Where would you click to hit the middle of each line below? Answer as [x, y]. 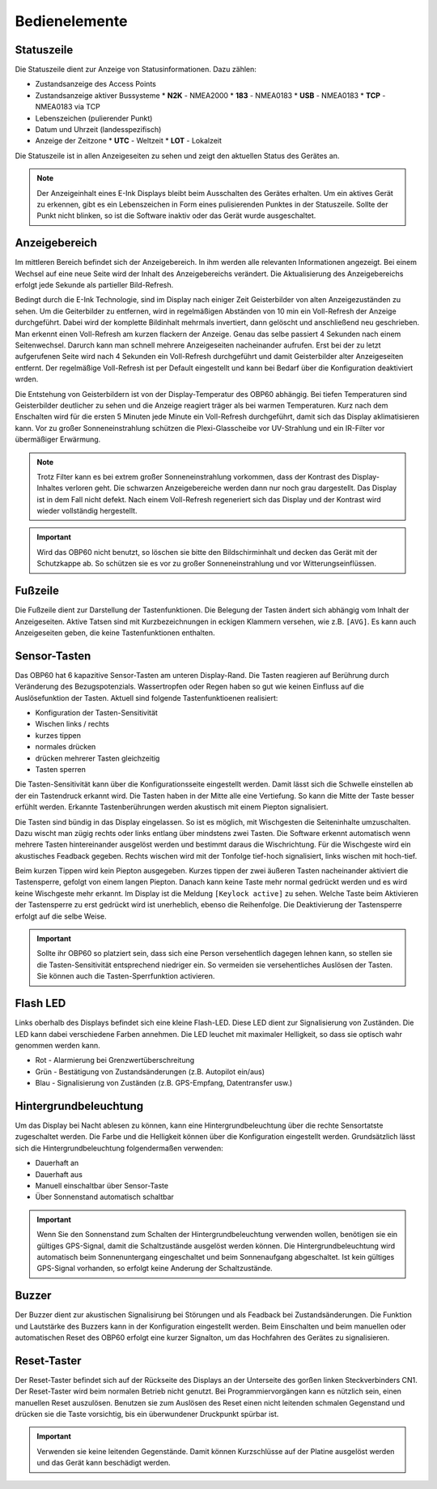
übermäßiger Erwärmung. [58, 439]
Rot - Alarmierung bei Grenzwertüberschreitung [115, 1060]
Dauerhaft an [57, 1163]
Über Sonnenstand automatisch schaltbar [104, 1197]
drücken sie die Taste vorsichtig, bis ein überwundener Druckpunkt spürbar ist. [147, 1414]
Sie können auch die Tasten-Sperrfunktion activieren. [126, 976]
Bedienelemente [71, 21]
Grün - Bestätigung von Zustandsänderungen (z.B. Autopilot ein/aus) [150, 1071]
